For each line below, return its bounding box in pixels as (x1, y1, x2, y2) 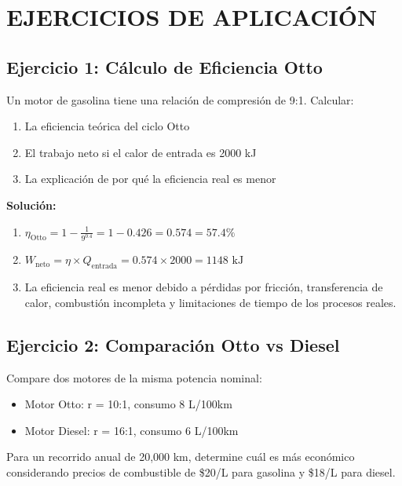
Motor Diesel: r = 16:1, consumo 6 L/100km (24, 422, 239, 438)
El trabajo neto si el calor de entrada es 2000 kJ (24, 144, 257, 160)
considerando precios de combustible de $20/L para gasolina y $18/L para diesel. (6, 463, 396, 480)
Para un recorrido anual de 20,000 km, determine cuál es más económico (6, 448, 355, 465)
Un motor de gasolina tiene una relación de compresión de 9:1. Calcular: (6, 91, 354, 108)
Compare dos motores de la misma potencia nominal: (6, 369, 262, 386)
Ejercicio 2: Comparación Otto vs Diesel (6, 332, 340, 356)
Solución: (6, 196, 57, 213)
